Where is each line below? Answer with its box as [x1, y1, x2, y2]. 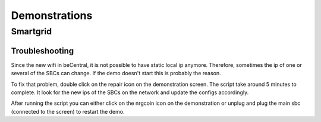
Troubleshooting [11, 46, 74, 56]
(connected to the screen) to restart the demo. [11, 108, 125, 115]
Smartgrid [11, 26, 52, 37]
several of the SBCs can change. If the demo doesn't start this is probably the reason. [11, 70, 221, 77]
